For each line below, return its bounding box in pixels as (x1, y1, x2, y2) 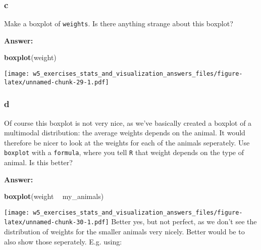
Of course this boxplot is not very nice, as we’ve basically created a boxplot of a (4, 117, 252, 128)
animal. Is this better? (4, 157, 73, 168)
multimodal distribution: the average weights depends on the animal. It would (4, 127, 245, 138)
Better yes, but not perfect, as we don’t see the (111, 216, 257, 227)
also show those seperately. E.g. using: (4, 236, 122, 246)
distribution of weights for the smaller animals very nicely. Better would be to (4, 226, 245, 237)
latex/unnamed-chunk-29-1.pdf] (4, 78, 109, 86)
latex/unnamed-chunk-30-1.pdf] (4, 219, 109, 226)
